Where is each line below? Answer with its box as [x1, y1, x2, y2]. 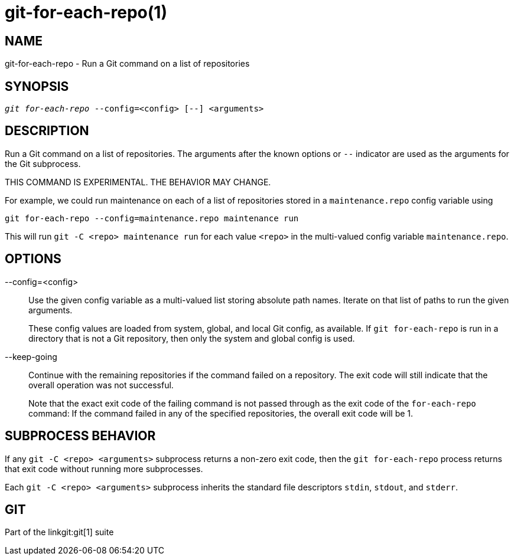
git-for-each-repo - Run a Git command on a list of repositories [5, 58, 250, 69]
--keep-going [5, 351, 57, 362]
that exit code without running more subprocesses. [5, 463, 203, 474]
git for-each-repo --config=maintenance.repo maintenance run [5, 213, 299, 223]
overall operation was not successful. [28, 379, 174, 390]
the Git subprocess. [5, 158, 81, 169]
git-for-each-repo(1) [5, 2, 167, 22]
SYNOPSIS [5, 78, 69, 94]
